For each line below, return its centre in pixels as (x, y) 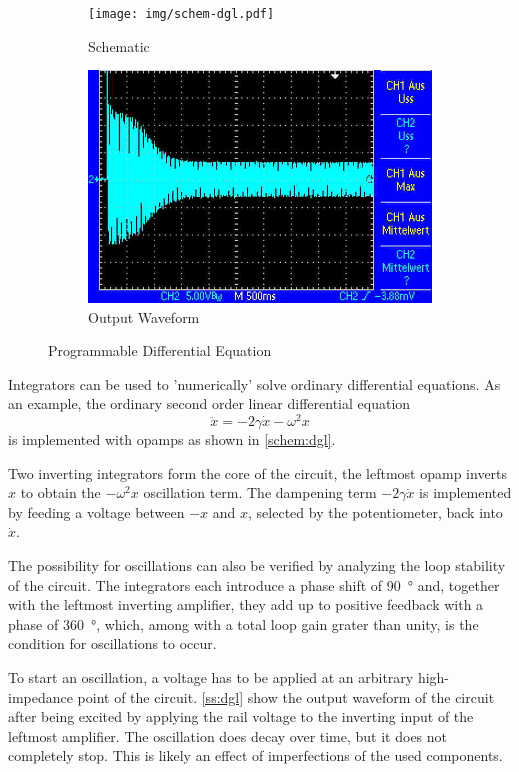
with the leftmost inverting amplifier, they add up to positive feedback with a (246, 604)
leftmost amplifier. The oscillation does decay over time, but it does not (228, 735)
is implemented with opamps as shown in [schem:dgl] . (172, 439)
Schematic (119, 45)
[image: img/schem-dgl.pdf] (181, 14)
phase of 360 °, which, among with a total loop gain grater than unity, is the (243, 623)
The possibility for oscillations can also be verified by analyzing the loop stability (257, 565)
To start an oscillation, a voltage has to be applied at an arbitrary (211, 677)
